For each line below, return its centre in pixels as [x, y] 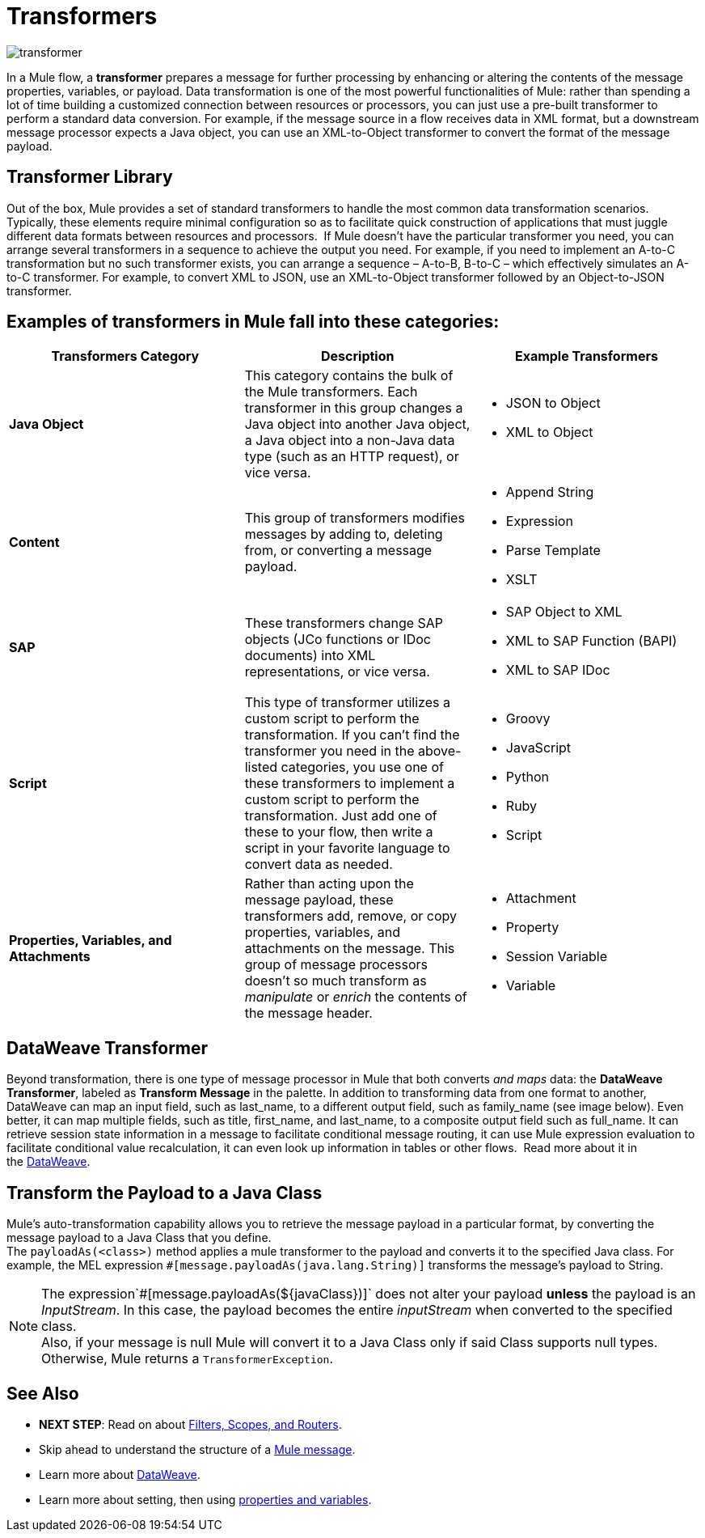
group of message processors [336, 965]
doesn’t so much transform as [336, 981]
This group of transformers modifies [355, 518]
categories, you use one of [362, 767]
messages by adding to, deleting [344, 534]
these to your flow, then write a [339, 832]
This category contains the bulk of [349, 376]
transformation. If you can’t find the [352, 735]
